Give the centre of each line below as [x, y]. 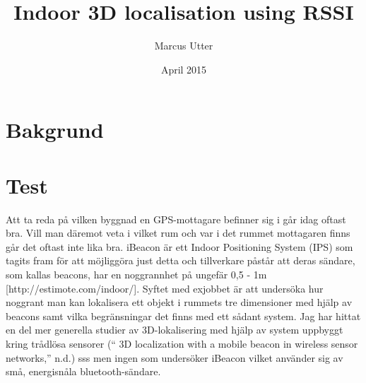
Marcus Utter [184, 46]
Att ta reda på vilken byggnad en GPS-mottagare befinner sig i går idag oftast [176, 219]
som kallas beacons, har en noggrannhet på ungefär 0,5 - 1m [136, 274]
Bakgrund [55, 130]
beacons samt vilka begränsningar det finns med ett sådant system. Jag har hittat [183, 316]
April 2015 [184, 69]
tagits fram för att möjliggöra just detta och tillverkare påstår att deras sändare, [181, 260]
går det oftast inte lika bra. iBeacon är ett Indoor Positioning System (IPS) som [179, 246]
